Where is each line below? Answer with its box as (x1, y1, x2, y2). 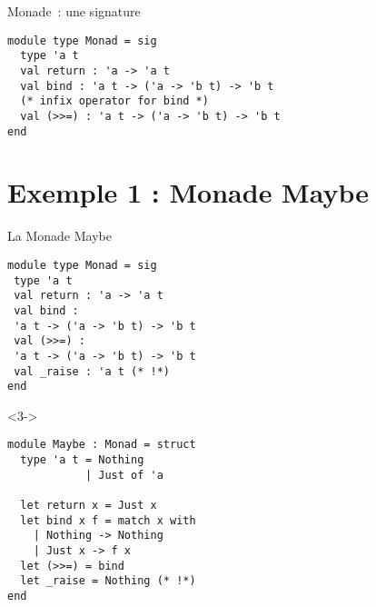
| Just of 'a (84, 468, 163, 482)
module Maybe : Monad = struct (7, 438, 196, 452)
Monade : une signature (7, 2, 141, 20)
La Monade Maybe (7, 226, 112, 245)
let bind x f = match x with (20, 513, 196, 527)
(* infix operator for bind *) (20, 95, 209, 108)
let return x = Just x (20, 499, 157, 512)
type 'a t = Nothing (20, 453, 144, 467)
